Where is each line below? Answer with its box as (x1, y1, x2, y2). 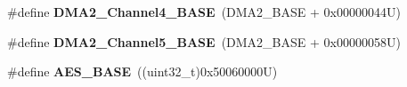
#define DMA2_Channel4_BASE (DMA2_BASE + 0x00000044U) (7, 3, 401, 20)
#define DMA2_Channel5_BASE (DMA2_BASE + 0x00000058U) (7, 32, 401, 51)
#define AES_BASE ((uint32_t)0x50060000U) (7, 62, 278, 81)
